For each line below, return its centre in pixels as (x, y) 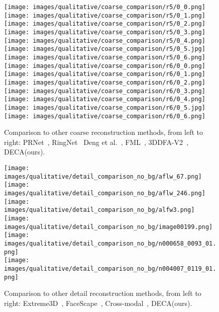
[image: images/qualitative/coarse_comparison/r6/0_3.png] (105, 91)
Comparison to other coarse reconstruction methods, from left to (104, 132)
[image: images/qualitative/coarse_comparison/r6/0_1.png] (105, 74)
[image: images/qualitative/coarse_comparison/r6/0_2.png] (105, 82)
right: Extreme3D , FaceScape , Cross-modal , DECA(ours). (98, 303)
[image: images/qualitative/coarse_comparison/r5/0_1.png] (105, 15)
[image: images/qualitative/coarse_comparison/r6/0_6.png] (105, 116)
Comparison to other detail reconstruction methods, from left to (103, 293)
